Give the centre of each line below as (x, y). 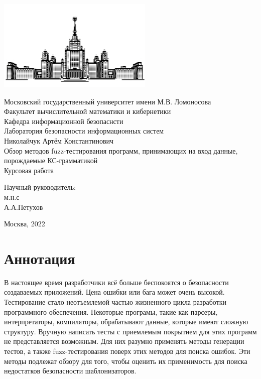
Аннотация (40, 258)
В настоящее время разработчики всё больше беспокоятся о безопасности (116, 282)
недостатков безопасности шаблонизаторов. (70, 371)
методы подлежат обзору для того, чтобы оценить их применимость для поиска (126, 361)
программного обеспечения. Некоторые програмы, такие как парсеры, (111, 311)
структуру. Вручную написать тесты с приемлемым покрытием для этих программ (130, 331)
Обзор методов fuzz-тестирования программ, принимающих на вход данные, (121, 150)
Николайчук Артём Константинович (59, 140)
